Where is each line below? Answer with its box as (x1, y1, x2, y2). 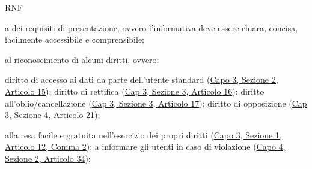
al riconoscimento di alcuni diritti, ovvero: (5, 53, 159, 65)
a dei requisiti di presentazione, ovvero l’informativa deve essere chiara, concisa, (5, 21, 298, 34)
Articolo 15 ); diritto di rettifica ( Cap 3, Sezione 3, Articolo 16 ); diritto (5, 84, 265, 97)
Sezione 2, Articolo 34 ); (5, 152, 91, 164)
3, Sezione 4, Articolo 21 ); (5, 108, 100, 121)
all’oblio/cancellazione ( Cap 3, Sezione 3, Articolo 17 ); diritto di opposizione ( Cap (5, 96, 307, 109)
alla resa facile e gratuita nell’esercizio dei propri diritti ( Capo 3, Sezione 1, (5, 128, 282, 141)
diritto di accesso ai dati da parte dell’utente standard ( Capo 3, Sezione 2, (5, 73, 278, 86)
